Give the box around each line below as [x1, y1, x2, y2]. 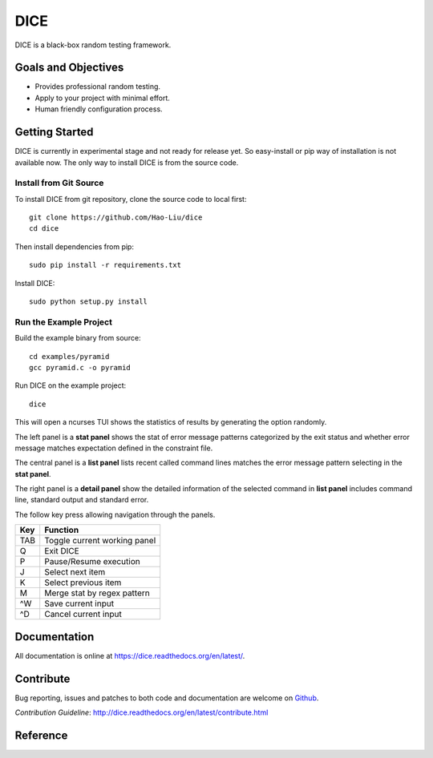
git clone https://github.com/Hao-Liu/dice [29, 213, 203, 222]
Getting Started [14, 125, 94, 139]
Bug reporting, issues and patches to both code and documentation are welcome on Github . [14, 693, 319, 703]
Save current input [44, 598, 115, 609]
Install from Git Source [14, 177, 104, 188]
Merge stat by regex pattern [44, 587, 150, 599]
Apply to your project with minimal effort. [34, 93, 170, 103]
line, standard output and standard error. [14, 495, 149, 505]
